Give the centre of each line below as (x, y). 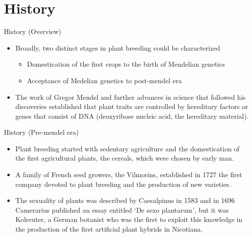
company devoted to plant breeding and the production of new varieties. (123, 184)
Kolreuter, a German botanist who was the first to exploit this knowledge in (129, 219)
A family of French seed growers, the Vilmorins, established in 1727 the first (129, 174)
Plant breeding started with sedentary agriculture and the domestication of (127, 148)
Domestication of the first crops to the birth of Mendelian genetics (126, 64)
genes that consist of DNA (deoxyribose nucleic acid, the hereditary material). (132, 116)
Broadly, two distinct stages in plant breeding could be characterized (118, 47)
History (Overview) (33, 31)
